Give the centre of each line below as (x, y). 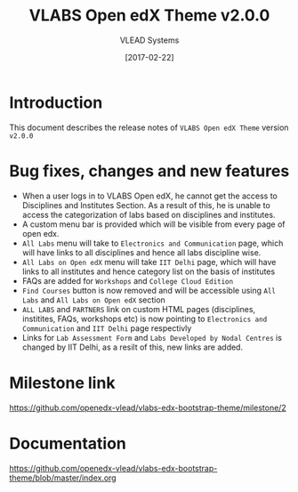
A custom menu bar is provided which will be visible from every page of (154, 224)
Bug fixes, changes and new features (149, 171)
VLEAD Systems (149, 40)
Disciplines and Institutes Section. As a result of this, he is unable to (146, 205)
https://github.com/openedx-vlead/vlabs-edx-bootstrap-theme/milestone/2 (148, 407)
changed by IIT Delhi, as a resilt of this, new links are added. (132, 347)
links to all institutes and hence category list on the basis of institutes (149, 271)
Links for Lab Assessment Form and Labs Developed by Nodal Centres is (152, 337)
